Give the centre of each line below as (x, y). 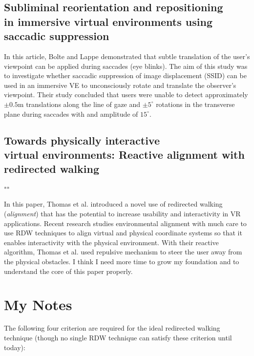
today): (15, 347)
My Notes (38, 304)
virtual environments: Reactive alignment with (124, 154)
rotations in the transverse (195, 104)
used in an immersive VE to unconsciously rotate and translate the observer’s (120, 85)
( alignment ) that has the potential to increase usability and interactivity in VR (122, 214)
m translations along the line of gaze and (79, 104)
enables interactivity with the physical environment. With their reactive (111, 242)
